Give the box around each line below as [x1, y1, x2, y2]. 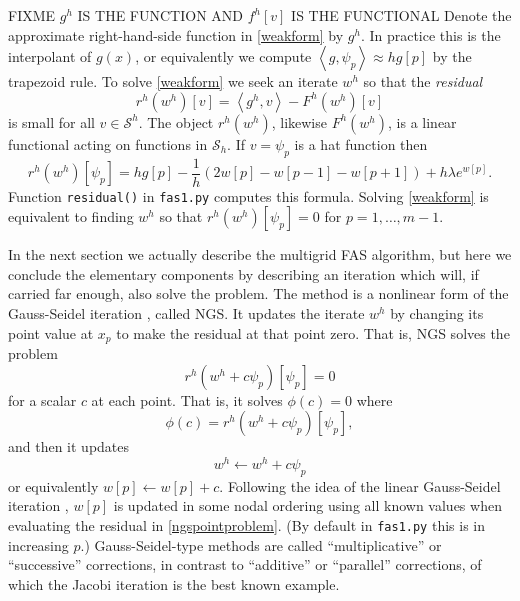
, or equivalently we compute [135, 46, 312, 67]
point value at [8, 322, 94, 343]
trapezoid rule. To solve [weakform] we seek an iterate [8, 71, 338, 92]
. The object [138, 111, 214, 132]
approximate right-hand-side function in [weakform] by [8, 24, 344, 45]
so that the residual [363, 71, 483, 92]
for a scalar [8, 389, 77, 410]
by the [432, 46, 472, 67]
